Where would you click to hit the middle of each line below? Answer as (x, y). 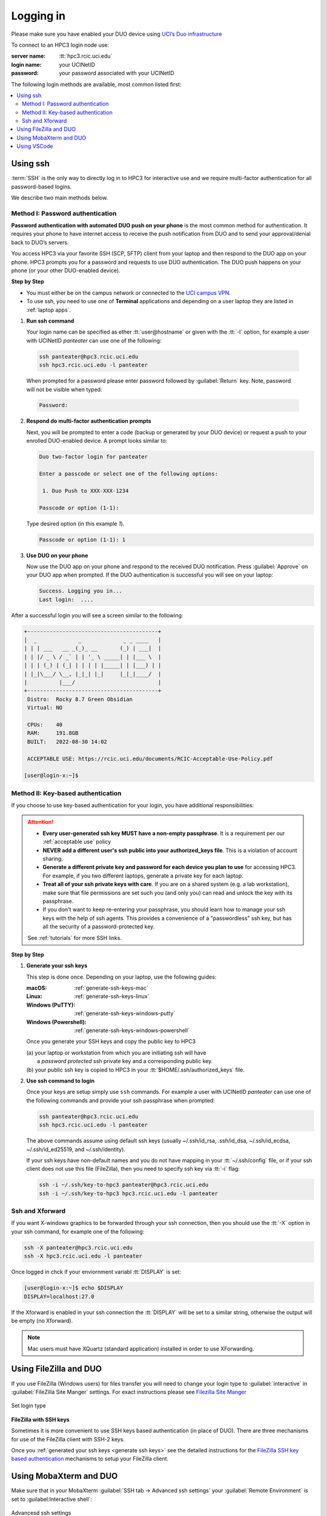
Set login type (29, 1406)
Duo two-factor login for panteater (94, 457)
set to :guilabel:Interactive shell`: (52, 1499)
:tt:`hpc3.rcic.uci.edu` (86, 56)
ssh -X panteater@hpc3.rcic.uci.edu (78, 1247)
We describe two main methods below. (60, 198)
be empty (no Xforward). (42, 1320)
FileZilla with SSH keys (40, 1420)
